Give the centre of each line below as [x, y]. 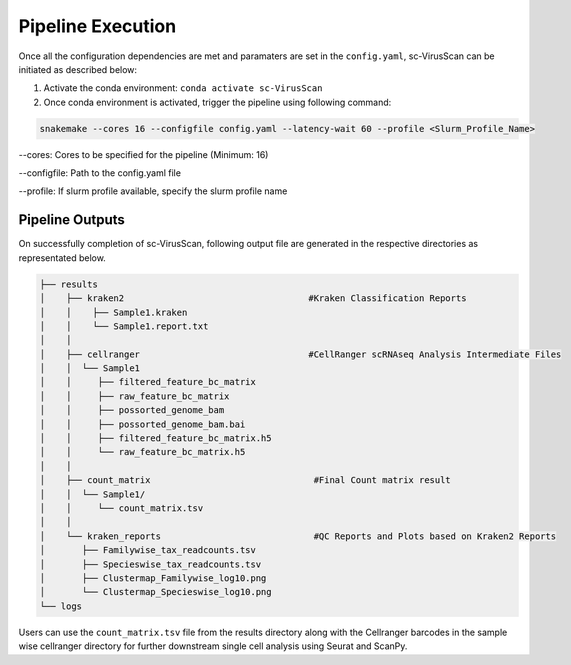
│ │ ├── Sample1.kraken [113, 312]
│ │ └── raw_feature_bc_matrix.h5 [142, 452]
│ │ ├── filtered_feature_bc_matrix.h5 [155, 438]
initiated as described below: [78, 69]
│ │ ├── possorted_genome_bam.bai [142, 424]
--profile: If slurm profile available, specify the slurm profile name [153, 191]
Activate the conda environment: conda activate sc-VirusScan [183, 88]
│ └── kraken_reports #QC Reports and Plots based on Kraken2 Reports [298, 536]
